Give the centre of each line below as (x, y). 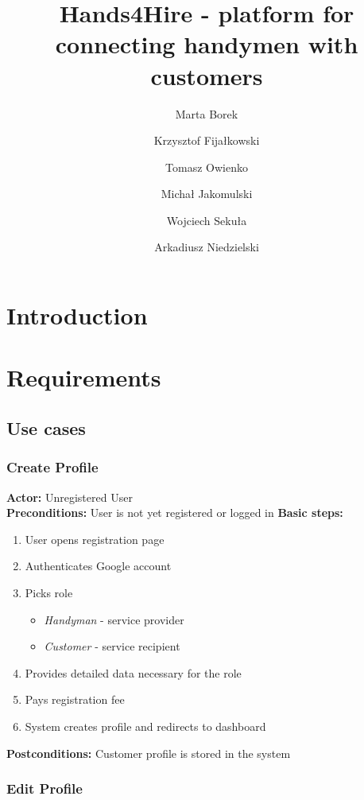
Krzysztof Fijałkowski (207, 140)
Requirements (84, 377)
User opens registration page (95, 539)
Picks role (49, 592)
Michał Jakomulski (207, 194)
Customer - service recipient (112, 646)
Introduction (77, 315)
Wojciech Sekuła (207, 220)
